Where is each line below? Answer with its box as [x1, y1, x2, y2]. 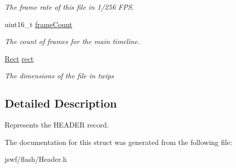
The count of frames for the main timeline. [5, 36, 140, 47]
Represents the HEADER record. [5, 119, 109, 130]
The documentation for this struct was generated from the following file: [5, 136, 232, 147]
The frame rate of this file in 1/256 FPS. [5, 2, 134, 12]
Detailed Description [5, 95, 117, 111]
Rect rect [5, 53, 34, 64]
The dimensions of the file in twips [5, 70, 114, 81]
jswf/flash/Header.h [5, 154, 67, 164]
